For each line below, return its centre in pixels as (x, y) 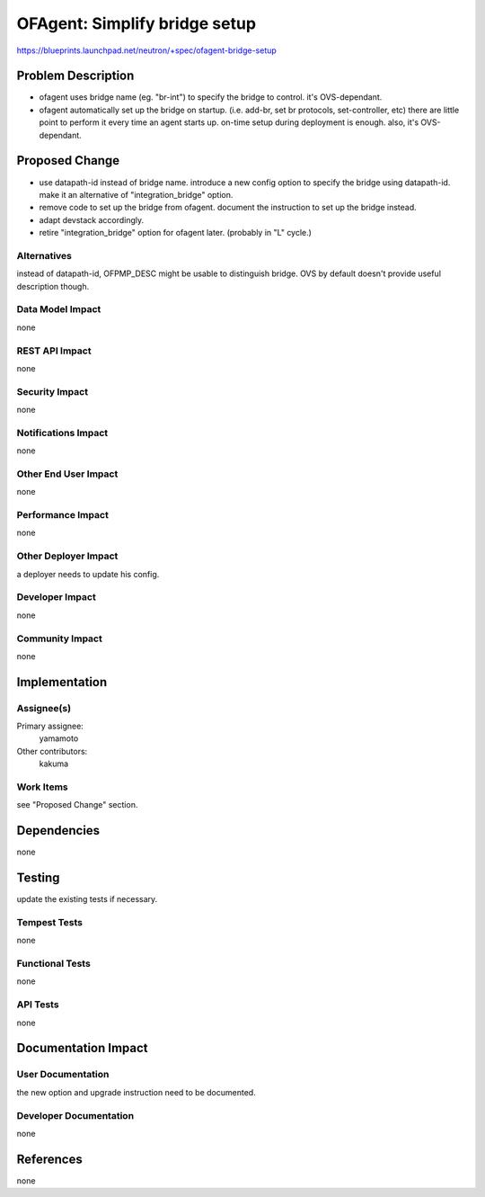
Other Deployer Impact (67, 556)
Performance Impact (63, 515)
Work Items (42, 787)
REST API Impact (54, 351)
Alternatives (44, 255)
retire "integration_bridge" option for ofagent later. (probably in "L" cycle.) (175, 233)
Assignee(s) (44, 708)
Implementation (62, 682)
